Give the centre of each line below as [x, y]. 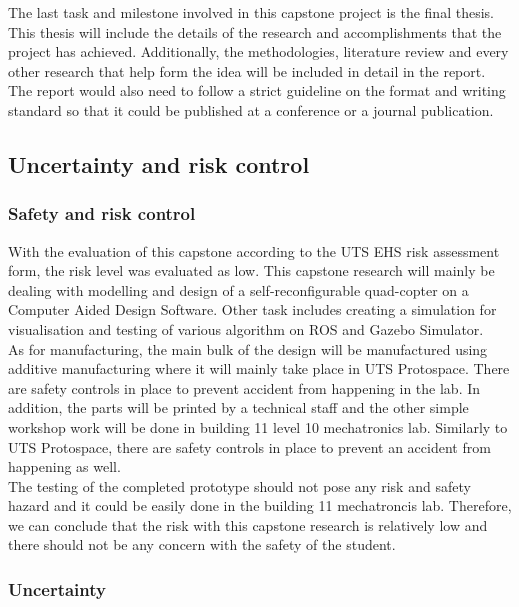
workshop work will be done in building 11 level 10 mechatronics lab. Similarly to [258, 426]
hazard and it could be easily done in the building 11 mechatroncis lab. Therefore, [260, 505]
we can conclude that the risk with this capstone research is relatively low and [248, 524]
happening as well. [64, 466]
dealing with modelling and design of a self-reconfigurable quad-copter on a [238, 289]
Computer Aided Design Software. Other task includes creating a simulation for [252, 309]
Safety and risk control [102, 213]
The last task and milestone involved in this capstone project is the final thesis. [251, 12]
